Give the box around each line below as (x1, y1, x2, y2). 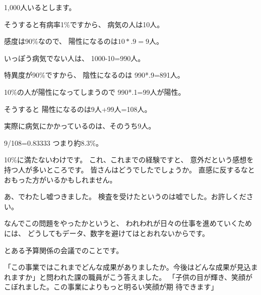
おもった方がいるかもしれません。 (4, 174, 117, 185)
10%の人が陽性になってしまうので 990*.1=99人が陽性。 (4, 86, 185, 97)
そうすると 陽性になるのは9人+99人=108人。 (4, 103, 152, 114)
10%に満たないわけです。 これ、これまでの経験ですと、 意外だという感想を (4, 154, 254, 165)
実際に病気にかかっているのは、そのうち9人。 (4, 121, 156, 131)
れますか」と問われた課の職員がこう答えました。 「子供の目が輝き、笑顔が (4, 271, 252, 282)
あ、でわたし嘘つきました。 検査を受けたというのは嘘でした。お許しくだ (4, 191, 246, 202)
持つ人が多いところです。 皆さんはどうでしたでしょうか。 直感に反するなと (4, 164, 255, 174)
